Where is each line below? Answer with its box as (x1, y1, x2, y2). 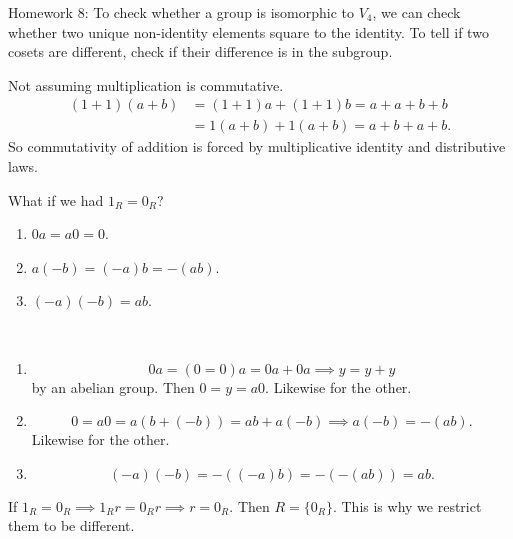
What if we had (8, 189, 104, 210)
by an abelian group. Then (31, 376, 195, 397)
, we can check (372, 2, 461, 22)
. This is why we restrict (332, 495, 482, 516)
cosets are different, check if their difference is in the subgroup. (8, 41, 393, 62)
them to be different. (8, 515, 135, 536)
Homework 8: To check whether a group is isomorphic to (8, 2, 354, 22)
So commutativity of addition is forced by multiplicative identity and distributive (8, 136, 506, 157)
